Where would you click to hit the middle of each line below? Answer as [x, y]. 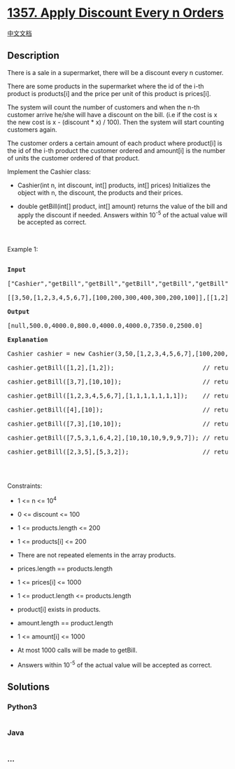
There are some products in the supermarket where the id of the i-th [106, 86]
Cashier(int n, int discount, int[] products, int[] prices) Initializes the [114, 185]
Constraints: [25, 486]
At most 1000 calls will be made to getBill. [77, 651]
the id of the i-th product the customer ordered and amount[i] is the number [116, 150]
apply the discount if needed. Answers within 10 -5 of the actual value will [122, 214]
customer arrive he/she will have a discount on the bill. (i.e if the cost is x [113, 114]
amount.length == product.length [65, 623]
